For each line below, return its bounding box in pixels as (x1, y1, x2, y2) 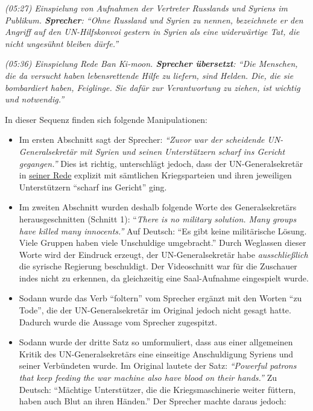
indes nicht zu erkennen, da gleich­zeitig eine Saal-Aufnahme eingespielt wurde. (19, 271, 309, 284)
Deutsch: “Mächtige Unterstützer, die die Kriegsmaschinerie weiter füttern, (19, 383, 296, 395)
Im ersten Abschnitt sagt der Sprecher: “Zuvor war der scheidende (19, 133, 265, 146)
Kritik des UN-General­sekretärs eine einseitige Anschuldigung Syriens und (19, 347, 294, 360)
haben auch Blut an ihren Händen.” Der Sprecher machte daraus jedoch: (19, 395, 286, 407)
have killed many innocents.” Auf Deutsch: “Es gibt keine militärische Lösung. (19, 224, 307, 237)
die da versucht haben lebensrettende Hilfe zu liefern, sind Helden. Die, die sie (5, 69, 294, 81)
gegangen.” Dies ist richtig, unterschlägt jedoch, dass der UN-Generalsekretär (19, 157, 303, 169)
